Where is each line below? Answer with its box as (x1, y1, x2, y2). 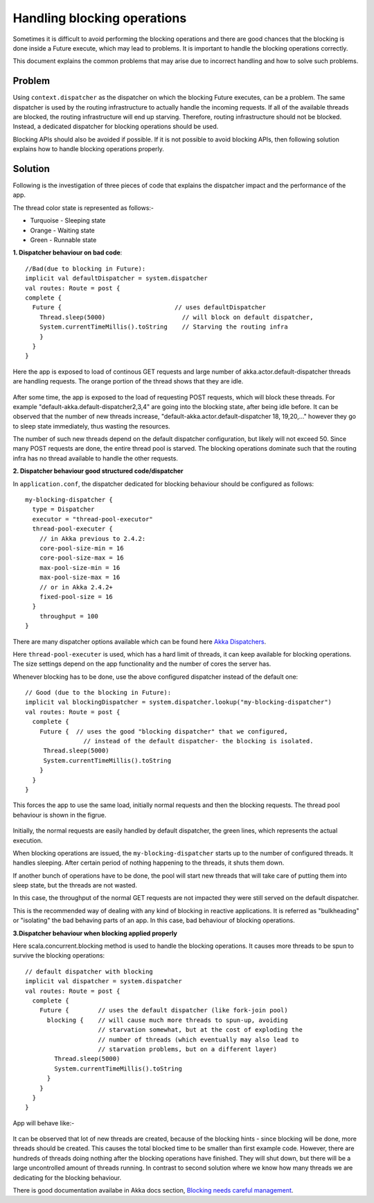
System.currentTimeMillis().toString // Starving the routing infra (39, 323, 288, 331)
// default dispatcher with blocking (25, 967, 154, 976)
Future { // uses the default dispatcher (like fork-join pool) (39, 1006, 288, 1014)
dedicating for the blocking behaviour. (12, 1173, 122, 1182)
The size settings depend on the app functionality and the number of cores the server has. (12, 659, 271, 668)
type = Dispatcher (32, 505, 95, 513)
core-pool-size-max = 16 (39, 554, 124, 562)
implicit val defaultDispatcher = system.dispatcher (25, 275, 208, 282)
